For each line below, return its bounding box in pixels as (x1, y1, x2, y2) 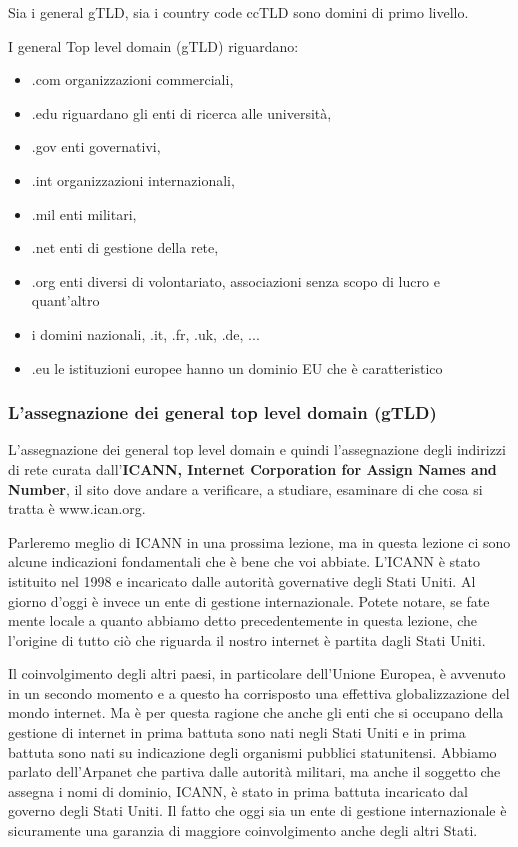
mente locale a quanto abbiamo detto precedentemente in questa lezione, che (8, 610, 478, 631)
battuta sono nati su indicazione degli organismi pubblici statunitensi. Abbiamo (8, 741, 497, 762)
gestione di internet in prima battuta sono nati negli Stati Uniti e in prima (8, 722, 466, 743)
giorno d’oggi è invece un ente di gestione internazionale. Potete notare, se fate (8, 590, 490, 611)
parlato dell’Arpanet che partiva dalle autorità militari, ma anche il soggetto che (8, 761, 501, 782)
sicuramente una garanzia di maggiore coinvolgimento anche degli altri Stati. (8, 820, 478, 841)
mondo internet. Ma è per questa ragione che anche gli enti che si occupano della (8, 702, 504, 723)
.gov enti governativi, (31, 136, 161, 157)
